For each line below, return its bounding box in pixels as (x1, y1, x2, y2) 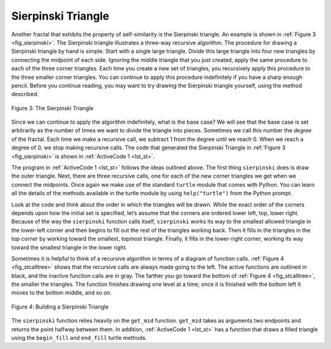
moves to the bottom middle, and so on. (11, 289, 112, 296)
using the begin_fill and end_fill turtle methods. (11, 334, 147, 342)
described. (11, 91, 39, 98)
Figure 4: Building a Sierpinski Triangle (11, 303, 109, 310)
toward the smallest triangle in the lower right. (11, 244, 127, 251)
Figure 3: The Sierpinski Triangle (11, 104, 94, 111)
